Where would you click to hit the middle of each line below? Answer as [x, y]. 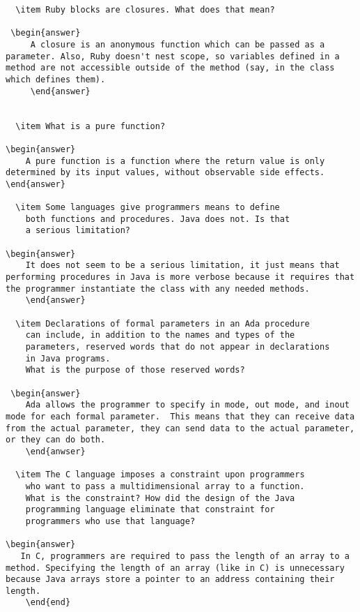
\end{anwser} [55, 451]
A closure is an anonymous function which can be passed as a [178, 44]
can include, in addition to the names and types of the [160, 335]
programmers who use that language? [110, 521]
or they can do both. [56, 440]
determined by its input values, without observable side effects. [165, 173]
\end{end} [48, 603]
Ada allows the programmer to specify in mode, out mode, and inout [187, 405]
